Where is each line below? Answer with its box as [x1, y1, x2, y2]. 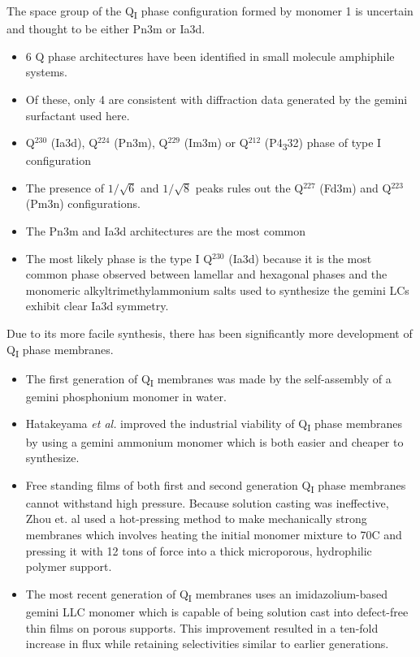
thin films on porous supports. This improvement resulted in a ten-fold [25, 619, 379, 636]
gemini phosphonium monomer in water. [25, 387, 227, 404]
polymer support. [25, 558, 112, 575]
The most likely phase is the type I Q [25, 249, 213, 266]
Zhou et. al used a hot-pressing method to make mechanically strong [25, 510, 367, 527]
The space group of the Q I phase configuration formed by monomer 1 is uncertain [6, 2, 414, 21]
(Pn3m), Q [114, 134, 168, 151]
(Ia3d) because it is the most [228, 249, 372, 266]
